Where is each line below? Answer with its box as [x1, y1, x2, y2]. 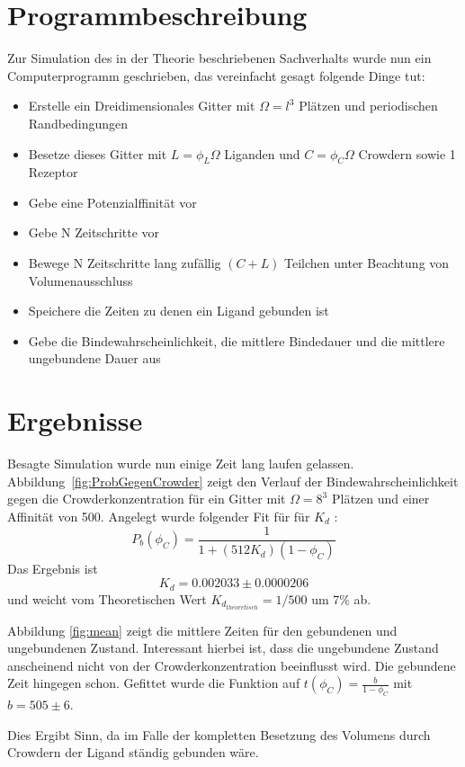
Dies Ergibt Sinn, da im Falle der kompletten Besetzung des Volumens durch [7, 725, 431, 744]
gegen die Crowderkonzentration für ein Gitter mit [7, 489, 286, 508]
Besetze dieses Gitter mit [28, 144, 167, 163]
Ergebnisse [7, 402, 143, 439]
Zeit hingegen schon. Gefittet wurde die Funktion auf [7, 673, 300, 692]
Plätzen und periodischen [299, 96, 438, 115]
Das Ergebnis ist [7, 559, 98, 578]
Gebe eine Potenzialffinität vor [28, 192, 197, 211]
